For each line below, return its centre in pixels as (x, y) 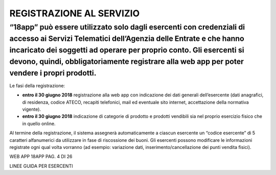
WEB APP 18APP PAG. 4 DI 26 (41, 157)
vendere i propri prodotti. (53, 73)
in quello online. (39, 123)
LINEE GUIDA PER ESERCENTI (41, 166)
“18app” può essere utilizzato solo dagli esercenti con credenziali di (127, 27)
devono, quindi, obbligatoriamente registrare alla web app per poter (126, 61)
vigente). (31, 109)
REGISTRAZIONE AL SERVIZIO (75, 13)
